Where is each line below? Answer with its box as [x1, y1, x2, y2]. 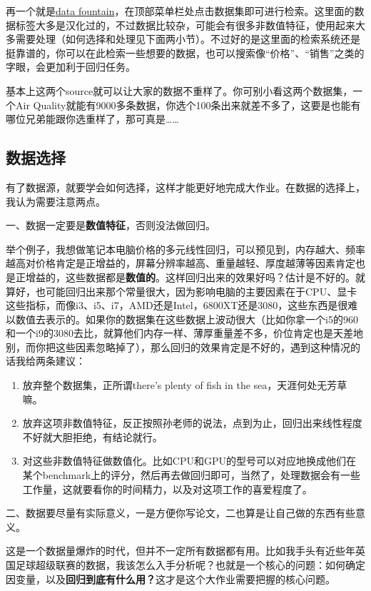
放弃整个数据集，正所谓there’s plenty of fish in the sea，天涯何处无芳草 [22, 378, 347, 393]
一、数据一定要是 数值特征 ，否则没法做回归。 [6, 218, 215, 233]
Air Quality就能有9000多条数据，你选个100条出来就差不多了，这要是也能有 [15, 97, 361, 112]
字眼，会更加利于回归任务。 [6, 59, 136, 74]
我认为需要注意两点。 [6, 193, 106, 208]
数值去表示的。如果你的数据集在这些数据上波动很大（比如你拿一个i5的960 [15, 311, 358, 326]
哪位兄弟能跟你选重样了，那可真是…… [6, 111, 179, 126]
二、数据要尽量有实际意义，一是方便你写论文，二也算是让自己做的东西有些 [6, 505, 355, 520]
